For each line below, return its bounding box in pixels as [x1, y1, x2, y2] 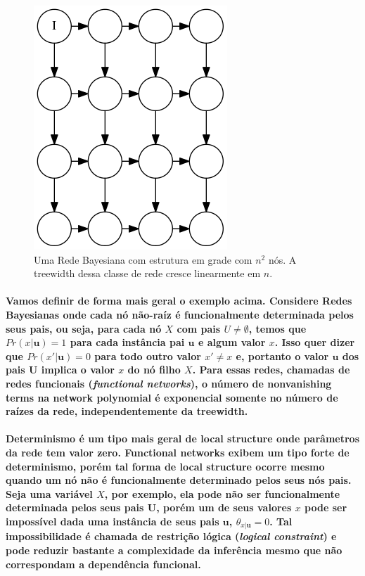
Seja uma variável [6, 486, 93, 501]
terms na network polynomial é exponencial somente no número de [6, 390, 338, 404]
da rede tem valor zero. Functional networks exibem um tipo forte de [6, 444, 350, 459]
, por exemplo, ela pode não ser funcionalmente [104, 486, 340, 501]
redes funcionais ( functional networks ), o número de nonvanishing [6, 376, 332, 390]
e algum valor [198, 335, 266, 350]
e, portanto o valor [236, 348, 329, 363]
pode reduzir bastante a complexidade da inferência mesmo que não [6, 542, 342, 557]
